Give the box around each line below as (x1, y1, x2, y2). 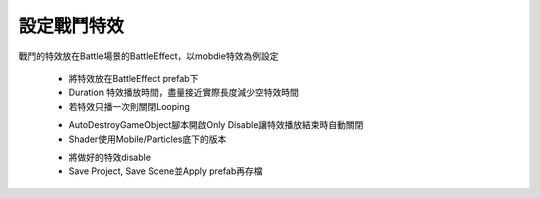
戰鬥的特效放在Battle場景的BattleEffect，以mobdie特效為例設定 (18, 50, 279, 62)
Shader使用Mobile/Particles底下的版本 (68, 133, 227, 145)
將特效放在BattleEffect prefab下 (68, 72, 199, 84)
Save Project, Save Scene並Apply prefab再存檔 (68, 165, 263, 177)
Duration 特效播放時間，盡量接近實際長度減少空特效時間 (68, 86, 300, 99)
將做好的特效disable (68, 151, 152, 163)
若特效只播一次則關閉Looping (68, 100, 190, 112)
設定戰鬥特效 (18, 15, 125, 37)
